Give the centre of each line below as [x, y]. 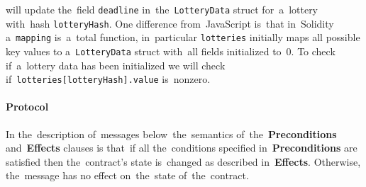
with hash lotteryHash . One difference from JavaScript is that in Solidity [170, 23]
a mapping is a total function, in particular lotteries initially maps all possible [183, 37]
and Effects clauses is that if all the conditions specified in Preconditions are [182, 148]
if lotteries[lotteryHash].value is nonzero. [108, 79]
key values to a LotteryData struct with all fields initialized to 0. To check [171, 51]
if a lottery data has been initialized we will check [116, 65]
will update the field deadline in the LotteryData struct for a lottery [162, 9]
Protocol [27, 107]
